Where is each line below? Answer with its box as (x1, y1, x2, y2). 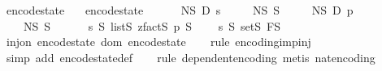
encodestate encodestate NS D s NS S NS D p (6, 2, 354, 18)
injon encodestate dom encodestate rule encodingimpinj (6, 33, 311, 50)
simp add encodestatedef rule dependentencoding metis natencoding (6, 48, 375, 65)
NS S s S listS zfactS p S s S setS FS (23, 17, 280, 34)
